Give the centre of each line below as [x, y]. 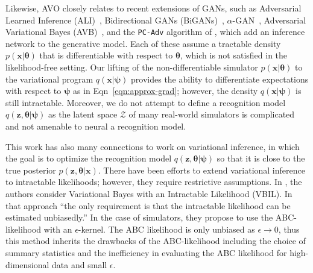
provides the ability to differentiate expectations [220, 79]
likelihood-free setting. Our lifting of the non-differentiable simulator [132, 67]
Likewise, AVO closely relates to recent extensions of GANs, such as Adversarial [153, 8]
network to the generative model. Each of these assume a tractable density [143, 43]
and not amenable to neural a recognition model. [96, 126]
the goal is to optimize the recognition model [89, 158]
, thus [289, 229]
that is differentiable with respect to [106, 55]
